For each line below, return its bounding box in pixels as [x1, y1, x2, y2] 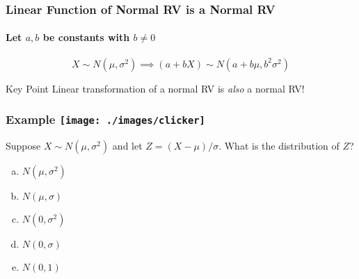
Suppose [6, 138, 41, 153]
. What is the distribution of [218, 138, 340, 153]
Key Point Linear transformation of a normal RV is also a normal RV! [6, 81, 305, 95]
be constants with [42, 30, 130, 45]
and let [112, 138, 143, 153]
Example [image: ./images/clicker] [6, 111, 205, 128]
